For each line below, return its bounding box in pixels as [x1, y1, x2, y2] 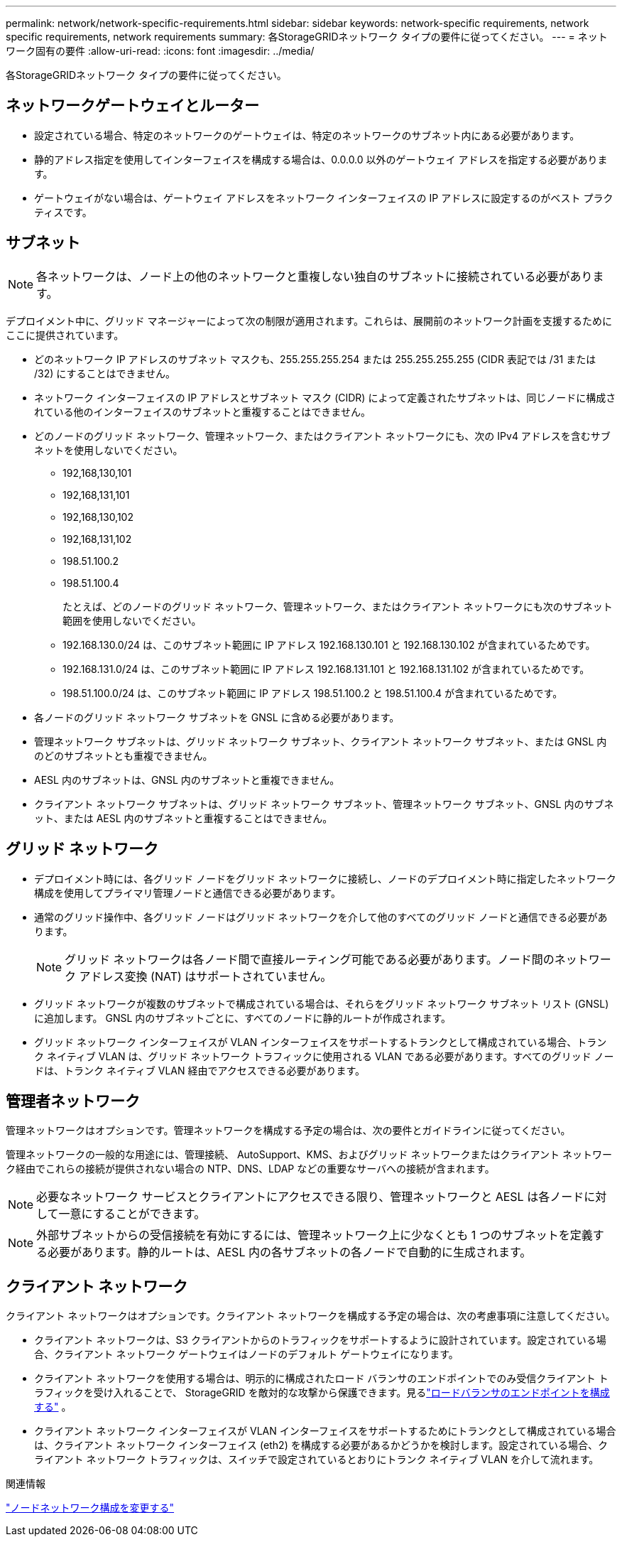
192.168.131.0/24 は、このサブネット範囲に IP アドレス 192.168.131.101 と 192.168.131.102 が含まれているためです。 [62, 662, 590, 675]
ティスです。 [34, 205, 92, 218]
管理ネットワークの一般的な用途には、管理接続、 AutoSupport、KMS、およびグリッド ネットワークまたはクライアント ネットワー [6, 1148, 612, 1161]
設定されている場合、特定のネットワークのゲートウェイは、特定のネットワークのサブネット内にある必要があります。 [34, 129, 580, 141]
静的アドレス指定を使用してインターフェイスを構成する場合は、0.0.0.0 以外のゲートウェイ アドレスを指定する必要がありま [34, 153, 608, 166]
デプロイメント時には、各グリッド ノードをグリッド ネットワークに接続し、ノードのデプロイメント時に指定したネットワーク [34, 872, 616, 885]
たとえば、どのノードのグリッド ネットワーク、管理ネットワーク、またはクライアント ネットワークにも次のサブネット [62, 600, 613, 613]
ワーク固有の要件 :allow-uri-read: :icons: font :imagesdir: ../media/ [6, 45, 315, 57]
